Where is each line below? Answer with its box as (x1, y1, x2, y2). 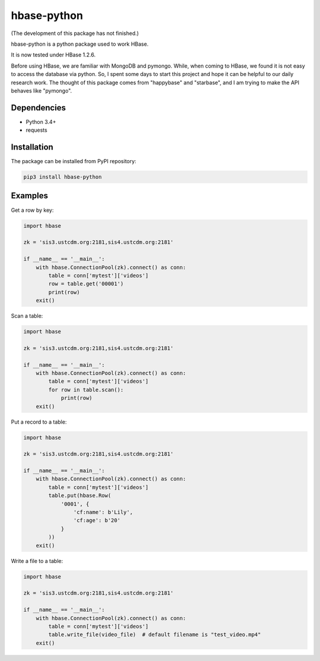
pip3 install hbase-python (23, 174, 102, 180)
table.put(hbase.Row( (48, 492, 111, 499)
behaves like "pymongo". (11, 87, 72, 94)
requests (25, 126, 47, 134)
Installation (11, 142, 53, 152)
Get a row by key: (11, 206, 54, 214)
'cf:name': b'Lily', (73, 509, 133, 516)
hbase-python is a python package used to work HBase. (11, 40, 149, 47)
